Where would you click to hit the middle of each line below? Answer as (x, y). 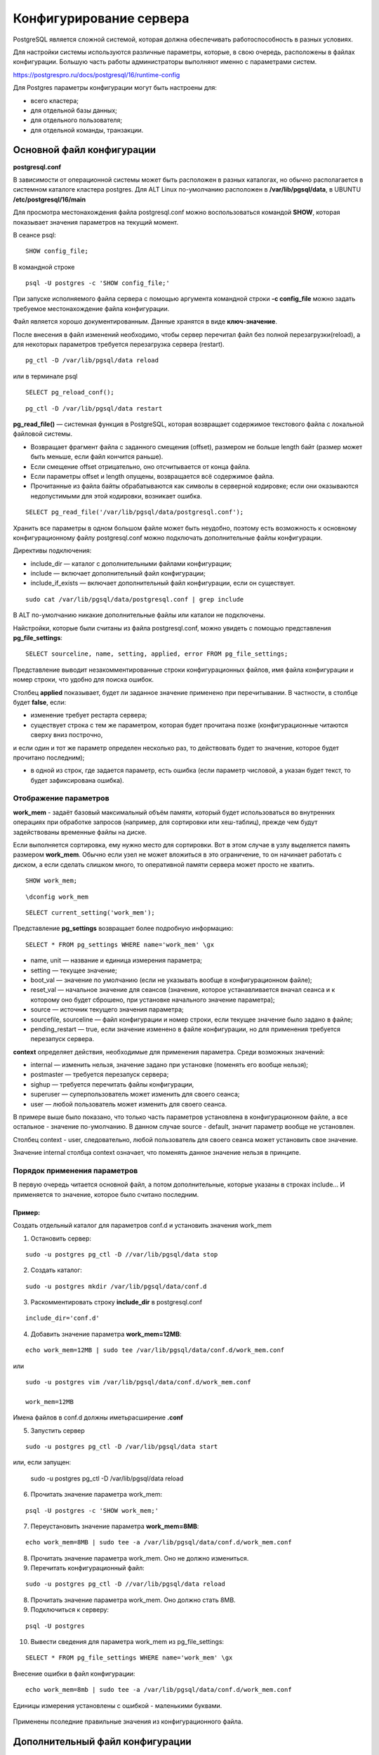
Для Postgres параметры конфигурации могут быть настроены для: (115, 88)
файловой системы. (43, 434)
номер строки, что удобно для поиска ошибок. (84, 680)
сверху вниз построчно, (67, 735)
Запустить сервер (58, 1430)
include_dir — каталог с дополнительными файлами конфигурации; (131, 563)
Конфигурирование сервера (101, 18)
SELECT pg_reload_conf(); (70, 392)
